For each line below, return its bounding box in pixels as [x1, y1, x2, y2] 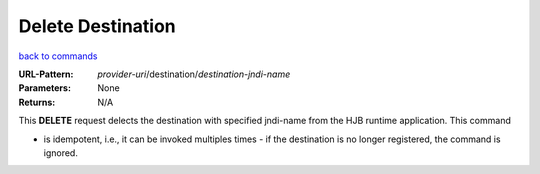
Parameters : [18, 82, 72, 94]
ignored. [43, 146, 79, 159]
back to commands [18, 50, 98, 62]
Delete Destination [18, 15, 177, 37]
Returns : [18, 96, 56, 108]
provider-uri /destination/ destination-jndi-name [97, 68, 291, 80]
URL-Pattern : [18, 68, 74, 80]
